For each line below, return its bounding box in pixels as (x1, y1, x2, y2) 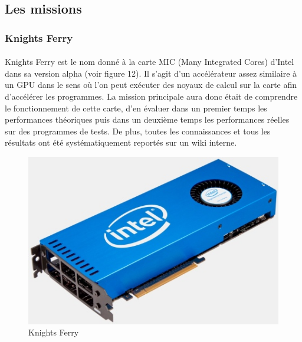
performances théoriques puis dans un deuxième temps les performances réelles (5, 113, 290, 126)
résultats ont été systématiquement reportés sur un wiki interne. (5, 136, 237, 149)
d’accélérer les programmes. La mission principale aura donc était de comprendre (5, 90, 298, 102)
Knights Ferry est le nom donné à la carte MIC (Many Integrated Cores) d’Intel (5, 55, 294, 68)
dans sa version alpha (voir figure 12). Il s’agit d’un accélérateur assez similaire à (5, 67, 297, 79)
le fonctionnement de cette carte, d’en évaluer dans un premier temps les (5, 101, 267, 114)
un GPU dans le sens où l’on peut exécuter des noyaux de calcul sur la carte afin (5, 78, 297, 91)
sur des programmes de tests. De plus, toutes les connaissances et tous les (5, 124, 271, 137)
